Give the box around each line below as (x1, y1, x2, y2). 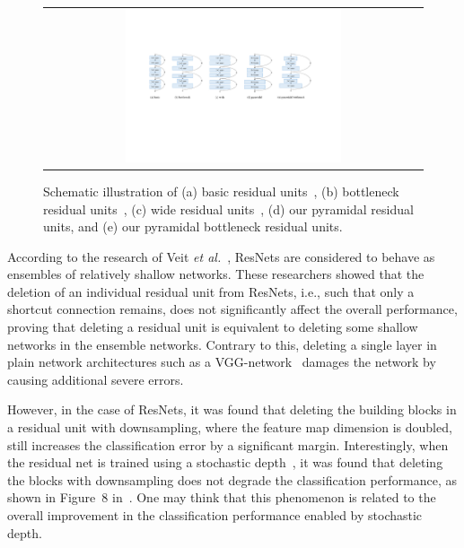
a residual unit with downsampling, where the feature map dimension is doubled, (7, 418, 452, 437)
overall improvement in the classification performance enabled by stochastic (7, 506, 423, 525)
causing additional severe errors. (7, 370, 184, 388)
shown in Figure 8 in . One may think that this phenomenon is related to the (7, 488, 436, 507)
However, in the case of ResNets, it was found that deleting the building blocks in (7, 400, 457, 419)
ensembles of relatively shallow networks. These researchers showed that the (7, 265, 425, 283)
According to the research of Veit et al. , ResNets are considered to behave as (7, 247, 435, 265)
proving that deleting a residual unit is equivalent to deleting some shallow (7, 317, 418, 336)
